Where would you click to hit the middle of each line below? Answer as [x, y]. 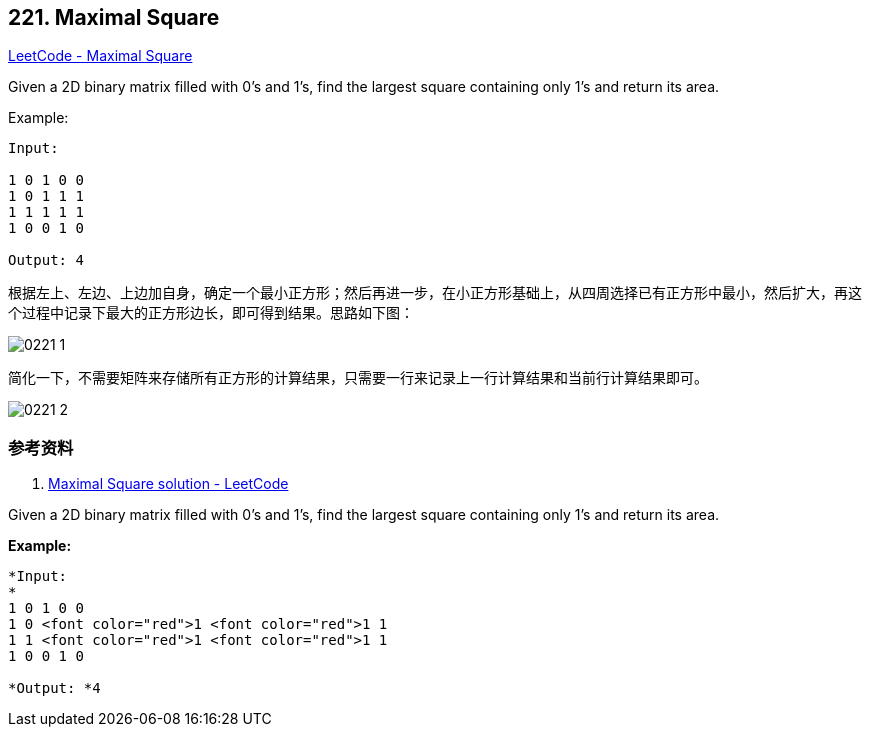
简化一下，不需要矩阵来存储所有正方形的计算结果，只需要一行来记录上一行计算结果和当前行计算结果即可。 [358, 378]
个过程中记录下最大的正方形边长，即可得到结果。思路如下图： [211, 313]
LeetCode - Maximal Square [100, 56]
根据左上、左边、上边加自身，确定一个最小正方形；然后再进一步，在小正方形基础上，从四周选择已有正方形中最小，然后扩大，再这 [435, 293]
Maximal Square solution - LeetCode [168, 484]
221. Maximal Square [114, 17]
